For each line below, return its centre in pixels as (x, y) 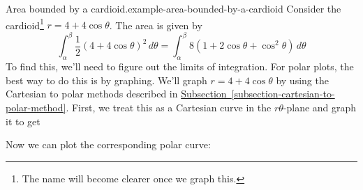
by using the (302, 80)
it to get (23, 121)
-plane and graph (320, 107)
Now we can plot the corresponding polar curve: (108, 144)
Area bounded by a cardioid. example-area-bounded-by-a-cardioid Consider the (173, 8)
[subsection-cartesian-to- (283, 94)
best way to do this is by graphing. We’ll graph (106, 80)
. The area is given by (156, 25)
